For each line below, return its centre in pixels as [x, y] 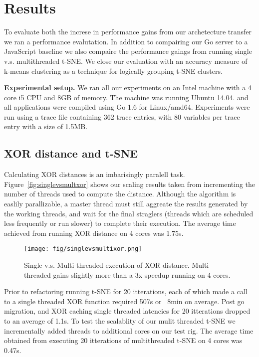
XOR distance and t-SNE [71, 153]
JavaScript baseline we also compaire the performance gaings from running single [128, 51]
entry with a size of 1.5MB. [46, 126]
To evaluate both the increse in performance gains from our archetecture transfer [128, 32]
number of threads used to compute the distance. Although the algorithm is [120, 194]
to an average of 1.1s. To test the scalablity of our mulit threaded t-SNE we [120, 321]
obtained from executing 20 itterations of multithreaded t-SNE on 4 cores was [123, 340]
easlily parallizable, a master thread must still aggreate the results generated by [126, 204]
